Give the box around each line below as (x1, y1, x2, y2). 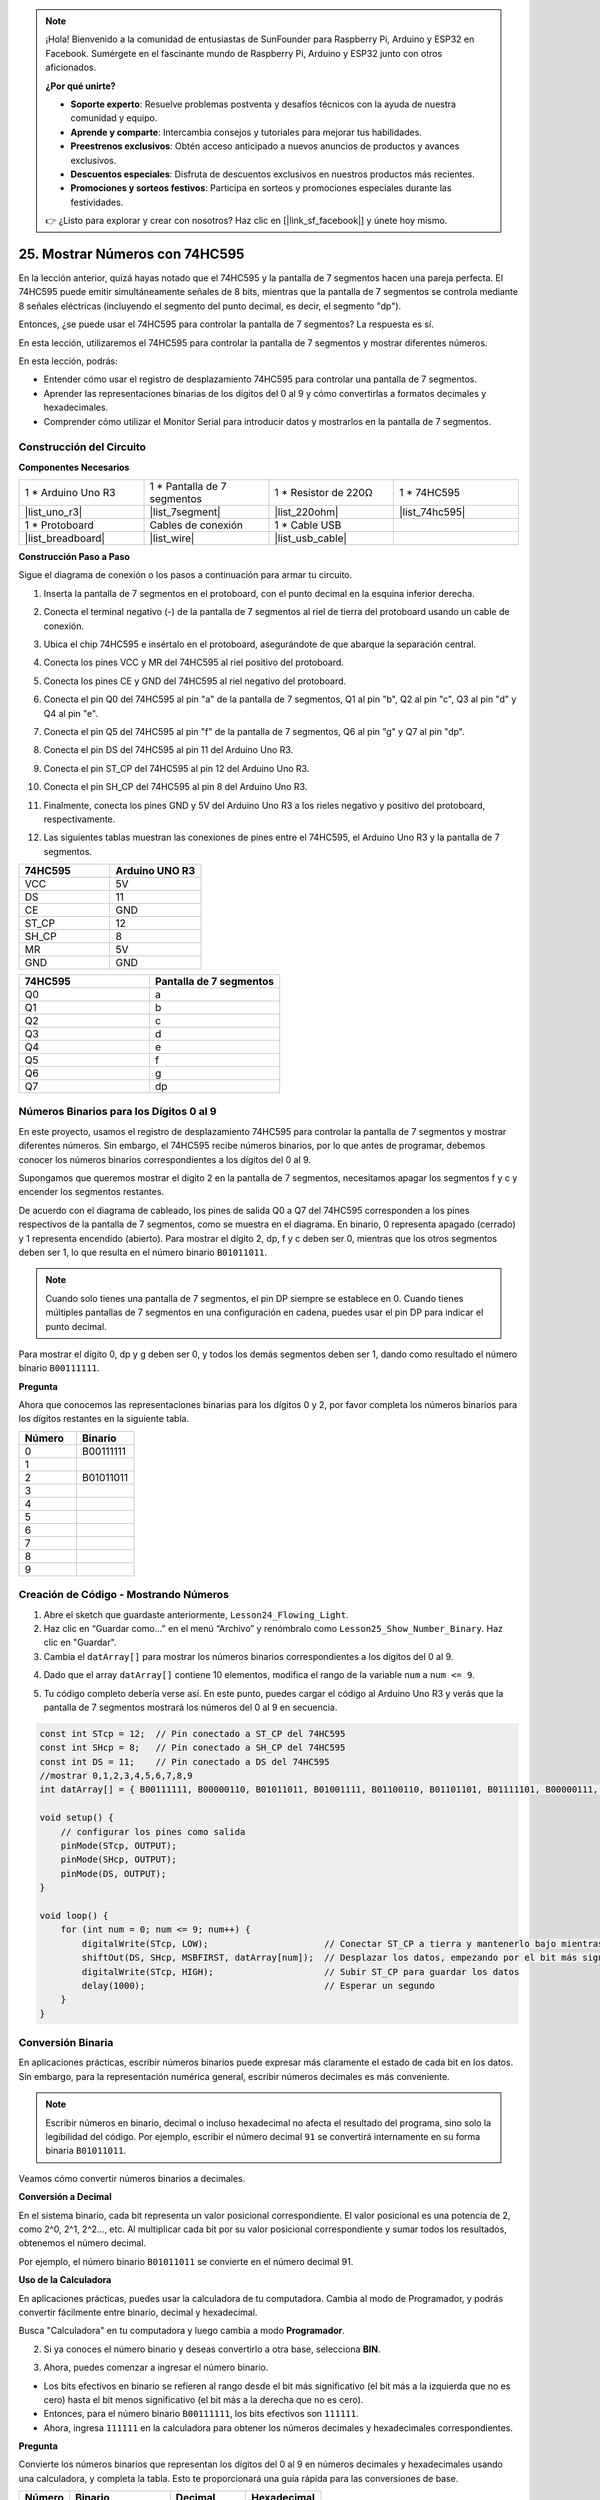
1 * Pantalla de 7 (149, 480, 227, 494)
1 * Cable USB (274, 518, 342, 532)
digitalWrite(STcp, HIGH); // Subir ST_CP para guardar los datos (81, 1966, 520, 1977)
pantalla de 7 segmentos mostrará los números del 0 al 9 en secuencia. (43, 1701, 338, 1713)
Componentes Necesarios (18, 461, 130, 473)
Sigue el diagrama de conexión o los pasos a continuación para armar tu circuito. (18, 569, 353, 581)
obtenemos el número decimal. (18, 2237, 147, 2249)
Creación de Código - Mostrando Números (18, 1588, 230, 1602)
